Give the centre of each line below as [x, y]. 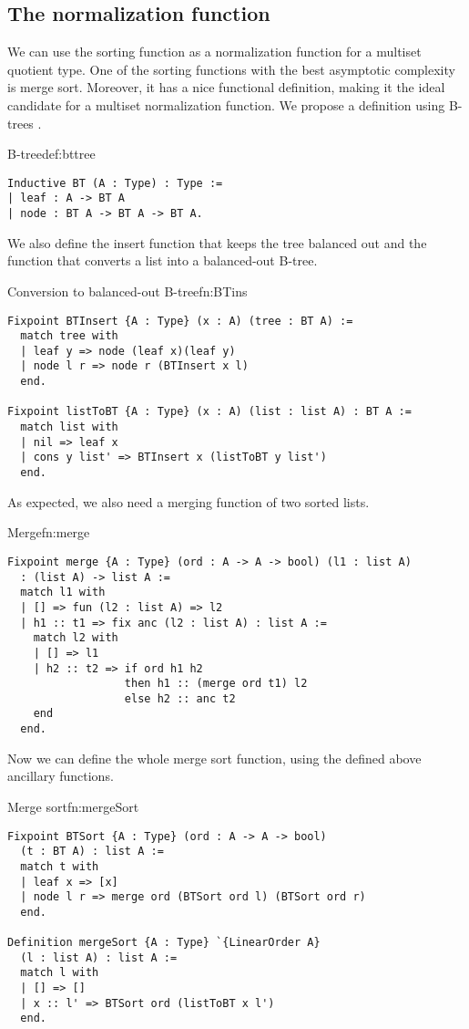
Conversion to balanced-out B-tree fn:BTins [127, 291]
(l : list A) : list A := [99, 957]
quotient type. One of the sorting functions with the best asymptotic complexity [231, 69]
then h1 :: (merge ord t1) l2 [216, 684]
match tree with [69, 336]
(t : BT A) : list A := [92, 852]
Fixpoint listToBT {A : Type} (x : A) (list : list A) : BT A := [209, 412]
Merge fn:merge [49, 532]
